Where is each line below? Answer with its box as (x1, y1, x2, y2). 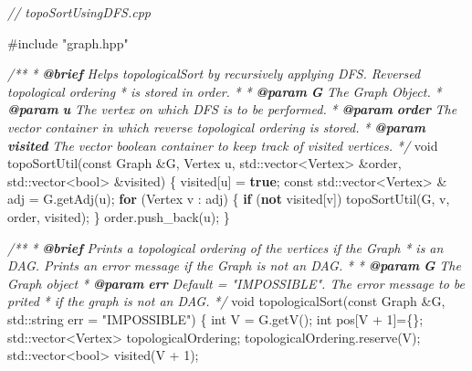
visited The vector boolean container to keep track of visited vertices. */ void (7, 135, 438, 154)
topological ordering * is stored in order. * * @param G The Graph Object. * (7, 81, 442, 101)
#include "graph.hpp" (7, 33, 129, 52)
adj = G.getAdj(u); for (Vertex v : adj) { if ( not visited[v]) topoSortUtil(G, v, (7, 189, 450, 208)
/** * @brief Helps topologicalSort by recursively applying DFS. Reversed (7, 64, 421, 83)
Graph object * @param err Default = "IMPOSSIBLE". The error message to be (7, 273, 465, 292)
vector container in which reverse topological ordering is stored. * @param (7, 117, 425, 136)
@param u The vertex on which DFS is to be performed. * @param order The (7, 100, 457, 119)
